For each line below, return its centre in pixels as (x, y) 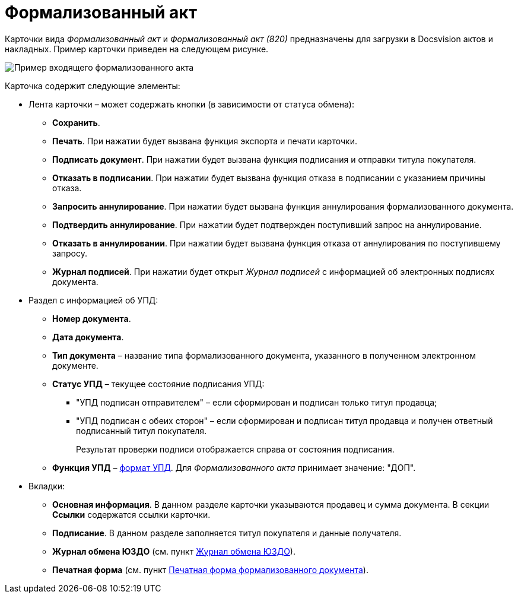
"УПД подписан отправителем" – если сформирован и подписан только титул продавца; (257, 402)
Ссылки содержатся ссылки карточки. (131, 514)
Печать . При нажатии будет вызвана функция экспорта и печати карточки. (205, 141)
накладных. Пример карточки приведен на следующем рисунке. (137, 49)
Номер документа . (92, 318)
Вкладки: (47, 486)
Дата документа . (88, 337)
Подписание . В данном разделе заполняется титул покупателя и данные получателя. (227, 533)
